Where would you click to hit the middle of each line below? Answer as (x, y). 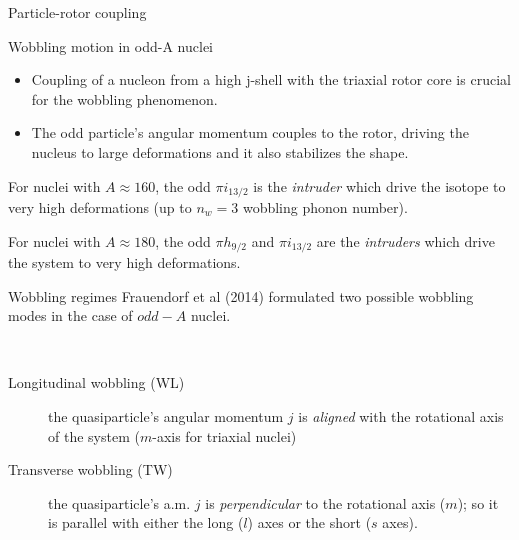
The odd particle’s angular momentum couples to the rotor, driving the (250, 132)
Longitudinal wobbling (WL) (96, 382)
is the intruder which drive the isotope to (379, 185)
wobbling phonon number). (325, 207)
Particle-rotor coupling (77, 12)
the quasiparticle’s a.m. (119, 502)
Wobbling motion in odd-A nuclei (110, 45)
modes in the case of (70, 315)
